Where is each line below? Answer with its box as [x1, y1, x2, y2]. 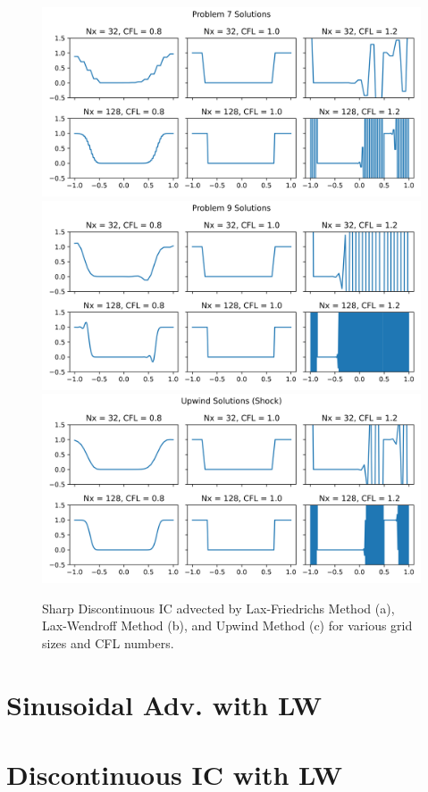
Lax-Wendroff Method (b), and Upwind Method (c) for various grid [42, 616, 413, 635]
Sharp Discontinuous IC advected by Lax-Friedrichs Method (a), [42, 598, 395, 617]
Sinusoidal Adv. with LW [6, 686, 323, 722]
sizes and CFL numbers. [42, 633, 174, 652]
